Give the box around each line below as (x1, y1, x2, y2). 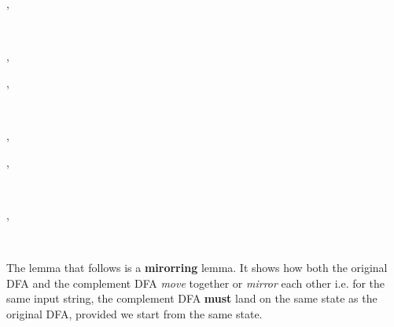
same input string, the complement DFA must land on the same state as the (6, 290, 377, 307)
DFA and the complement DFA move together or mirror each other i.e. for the (6, 274, 385, 291)
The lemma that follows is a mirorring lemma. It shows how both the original (6, 259, 388, 275)
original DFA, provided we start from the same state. (6, 305, 263, 321)
